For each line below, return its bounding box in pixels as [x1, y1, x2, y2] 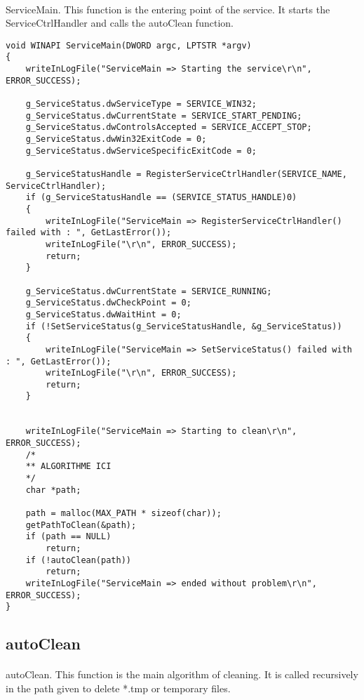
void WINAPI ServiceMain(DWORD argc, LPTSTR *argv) [6, 40, 252, 51]
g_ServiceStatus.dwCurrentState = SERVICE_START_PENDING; [25, 110, 302, 121]
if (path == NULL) [25, 531, 112, 542]
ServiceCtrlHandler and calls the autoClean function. [6, 15, 234, 30]
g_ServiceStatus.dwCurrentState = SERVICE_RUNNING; [25, 286, 272, 296]
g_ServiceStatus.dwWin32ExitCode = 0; [25, 134, 207, 145]
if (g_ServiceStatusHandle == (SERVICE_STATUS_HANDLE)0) [25, 192, 297, 203]
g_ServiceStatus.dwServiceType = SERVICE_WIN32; [25, 99, 257, 110]
